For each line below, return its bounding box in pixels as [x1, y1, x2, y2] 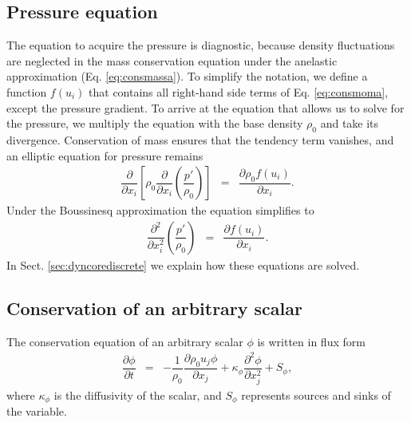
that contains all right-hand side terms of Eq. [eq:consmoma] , [89, 83, 389, 100]
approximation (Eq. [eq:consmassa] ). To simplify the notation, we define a [6, 68, 368, 85]
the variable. [6, 403, 67, 420]
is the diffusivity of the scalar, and [53, 386, 222, 403]
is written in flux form [257, 333, 366, 349]
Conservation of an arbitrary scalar [6, 295, 302, 320]
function [6, 83, 47, 100]
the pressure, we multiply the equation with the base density [6, 115, 303, 132]
